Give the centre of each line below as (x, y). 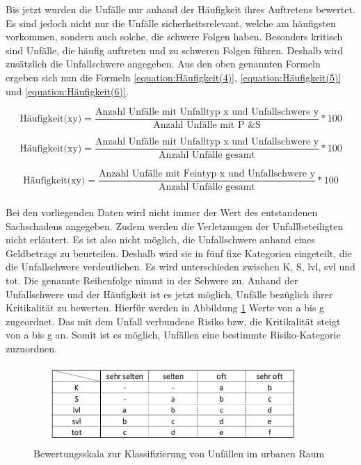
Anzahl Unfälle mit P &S (207, 125)
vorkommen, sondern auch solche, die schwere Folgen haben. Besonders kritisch (174, 36)
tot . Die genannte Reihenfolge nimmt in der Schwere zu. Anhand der (152, 280)
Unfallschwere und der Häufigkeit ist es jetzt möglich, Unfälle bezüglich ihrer (169, 294)
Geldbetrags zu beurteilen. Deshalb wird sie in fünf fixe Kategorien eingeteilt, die (179, 253)
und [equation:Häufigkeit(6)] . (67, 91)
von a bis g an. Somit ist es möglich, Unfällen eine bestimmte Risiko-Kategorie (173, 335)
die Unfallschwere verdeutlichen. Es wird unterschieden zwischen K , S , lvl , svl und (180, 267)
